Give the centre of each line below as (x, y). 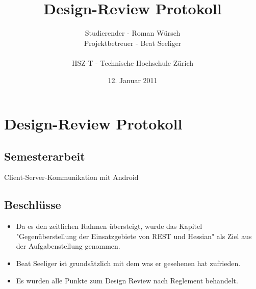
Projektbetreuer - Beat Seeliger (133, 43)
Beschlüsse (33, 205)
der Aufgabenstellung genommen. (68, 246)
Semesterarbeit (45, 156)
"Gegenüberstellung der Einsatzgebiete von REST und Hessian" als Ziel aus (134, 236)
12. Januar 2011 (133, 80)
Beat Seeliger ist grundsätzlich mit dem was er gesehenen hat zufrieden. (128, 263)
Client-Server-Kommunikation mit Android (71, 177)
